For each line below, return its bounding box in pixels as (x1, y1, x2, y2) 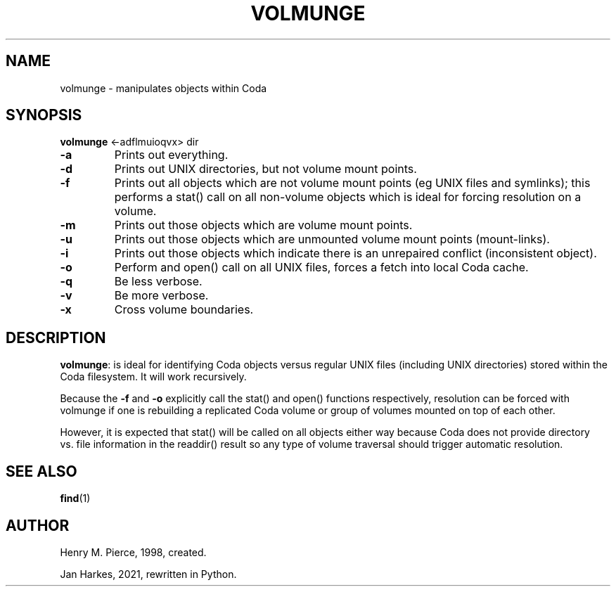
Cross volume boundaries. (114, 302, 254, 317)
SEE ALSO (6, 462, 77, 480)
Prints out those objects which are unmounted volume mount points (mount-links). (114, 232, 550, 247)
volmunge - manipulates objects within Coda (60, 82, 267, 94)
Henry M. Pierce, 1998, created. (60, 546, 207, 558)
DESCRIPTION (6, 328, 106, 347)
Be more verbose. (114, 288, 209, 303)
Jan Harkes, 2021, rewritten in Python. (60, 567, 237, 580)
